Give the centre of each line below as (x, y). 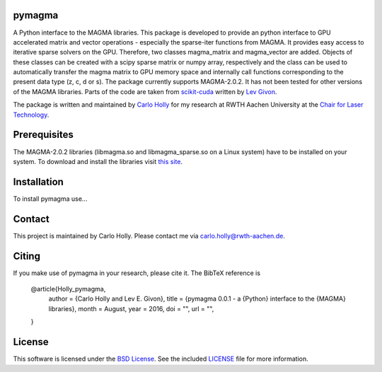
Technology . (31, 115)
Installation (38, 181)
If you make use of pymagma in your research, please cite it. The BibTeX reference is (137, 273)
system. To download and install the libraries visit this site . (98, 161)
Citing (27, 256)
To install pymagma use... (50, 199)
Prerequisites (43, 135)
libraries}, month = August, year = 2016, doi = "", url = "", (131, 308)
